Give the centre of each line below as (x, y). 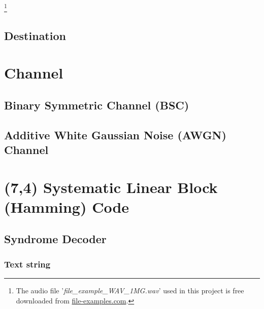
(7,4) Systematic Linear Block (111, 187)
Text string (27, 264)
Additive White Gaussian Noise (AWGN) (115, 134)
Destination (35, 35)
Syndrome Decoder (55, 239)
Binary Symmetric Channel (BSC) (97, 105)
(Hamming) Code (67, 206)
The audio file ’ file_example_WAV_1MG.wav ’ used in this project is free (130, 290)
